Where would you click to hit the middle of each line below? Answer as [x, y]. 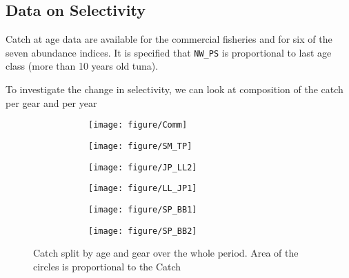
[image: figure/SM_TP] [140, 146]
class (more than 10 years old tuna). [82, 66]
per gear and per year [51, 102]
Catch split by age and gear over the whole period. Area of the [166, 253]
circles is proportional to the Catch [107, 266]
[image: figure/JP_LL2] [143, 167]
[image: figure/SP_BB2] [143, 231]
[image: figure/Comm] [138, 125]
